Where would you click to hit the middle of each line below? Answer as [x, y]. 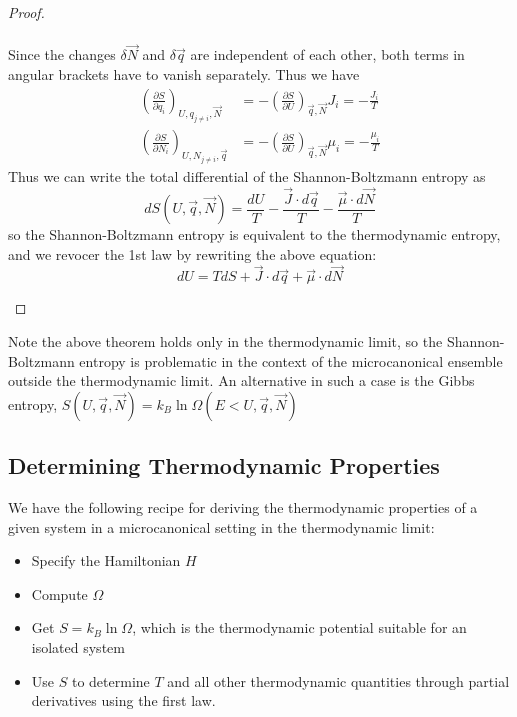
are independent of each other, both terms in [327, 54]
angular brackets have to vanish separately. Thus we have [184, 73]
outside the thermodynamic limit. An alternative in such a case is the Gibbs [241, 380]
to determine [110, 680]
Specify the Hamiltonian [106, 560]
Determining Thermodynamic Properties [224, 465]
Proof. [26, 12]
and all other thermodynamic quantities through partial [338, 680]
